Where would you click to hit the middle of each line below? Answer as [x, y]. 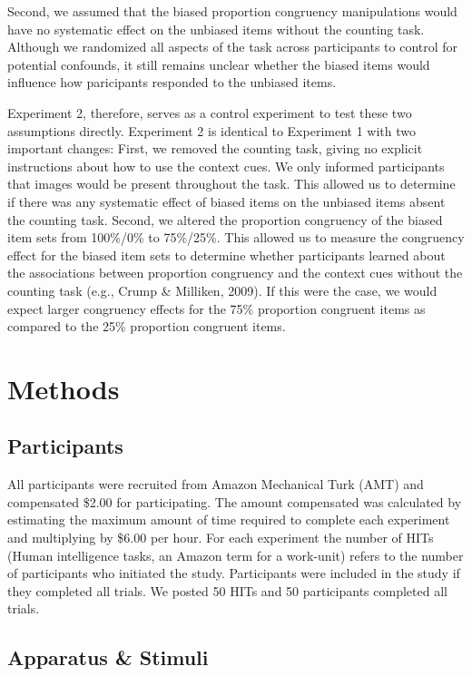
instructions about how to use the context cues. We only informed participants [226, 166]
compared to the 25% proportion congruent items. [147, 326]
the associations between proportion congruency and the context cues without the [235, 273]
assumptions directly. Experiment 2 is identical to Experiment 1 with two [211, 130]
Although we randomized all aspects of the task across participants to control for [233, 47]
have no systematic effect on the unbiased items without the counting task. [216, 29]
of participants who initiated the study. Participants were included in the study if [234, 573]
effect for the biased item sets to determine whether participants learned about [226, 255]
